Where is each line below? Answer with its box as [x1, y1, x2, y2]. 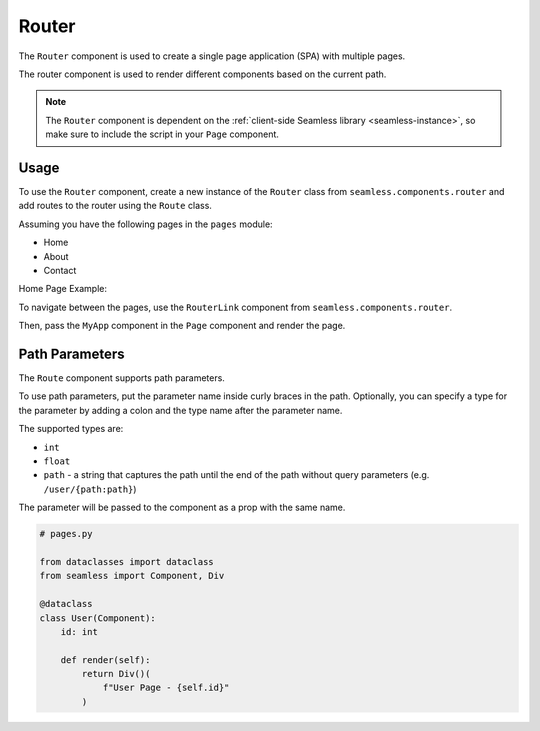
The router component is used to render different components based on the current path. [18, 68, 387, 80]
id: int [60, 626, 99, 637]
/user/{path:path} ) [43, 483, 137, 495]
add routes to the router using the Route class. [18, 200, 212, 212]
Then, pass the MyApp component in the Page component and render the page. [18, 320, 346, 332]
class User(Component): [39, 612, 157, 624]
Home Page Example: [18, 283, 107, 295]
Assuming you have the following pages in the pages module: [18, 218, 274, 230]
